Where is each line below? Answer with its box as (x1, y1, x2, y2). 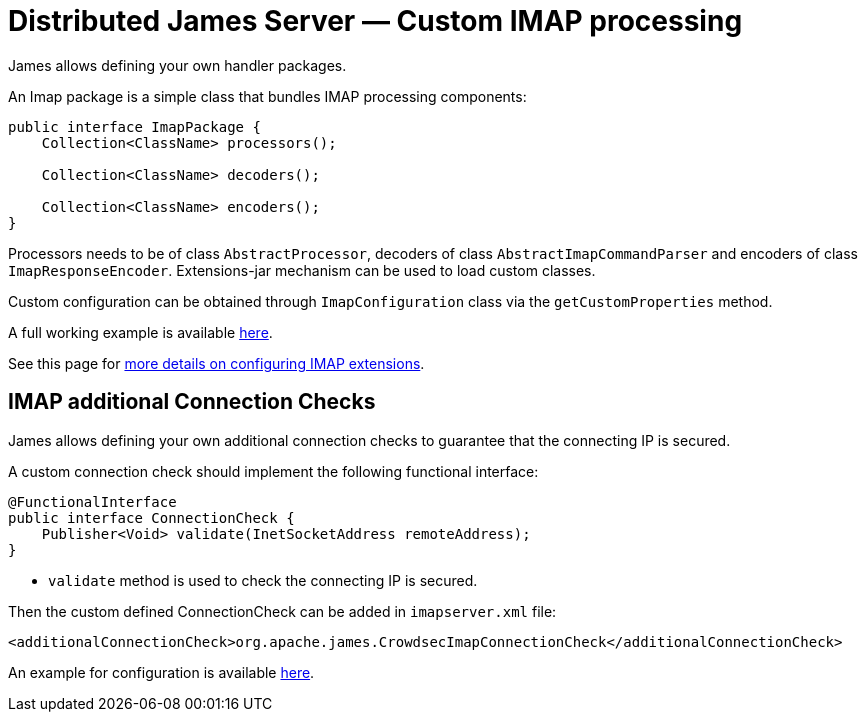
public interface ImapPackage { (8, 118, 261, 135)
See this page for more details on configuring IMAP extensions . (8, 354, 425, 372)
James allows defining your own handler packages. (8, 56, 347, 74)
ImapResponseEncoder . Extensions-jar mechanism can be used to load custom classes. (8, 261, 596, 279)
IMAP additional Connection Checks (8, 389, 376, 415)
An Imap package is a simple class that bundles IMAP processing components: (8, 87, 527, 105)
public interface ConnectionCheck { (8, 509, 295, 526)
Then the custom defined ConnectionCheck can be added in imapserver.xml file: (8, 602, 557, 620)
